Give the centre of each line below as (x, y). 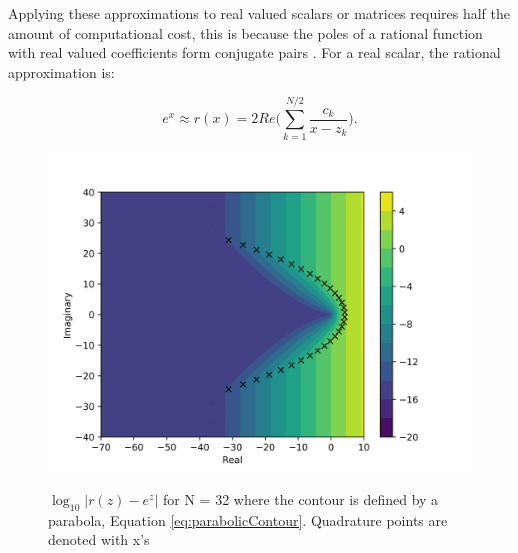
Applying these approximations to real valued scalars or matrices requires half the (259, 13)
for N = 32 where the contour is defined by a (300, 499)
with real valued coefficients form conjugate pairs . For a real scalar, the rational (254, 52)
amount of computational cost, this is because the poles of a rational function (245, 32)
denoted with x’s (99, 539)
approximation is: (61, 71)
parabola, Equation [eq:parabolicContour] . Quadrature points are (248, 519)
